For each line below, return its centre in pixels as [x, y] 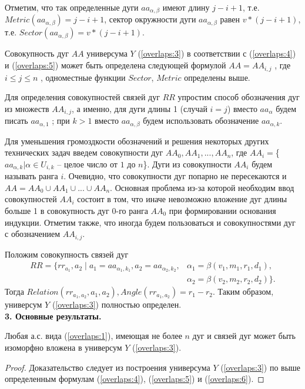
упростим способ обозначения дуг [239, 97]
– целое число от [87, 164]
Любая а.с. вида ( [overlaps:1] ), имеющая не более [93, 336]
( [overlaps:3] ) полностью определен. [117, 304]
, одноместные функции [83, 77]
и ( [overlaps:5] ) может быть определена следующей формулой [115, 65]
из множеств [27, 108]
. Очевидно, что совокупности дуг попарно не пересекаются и [175, 176]
